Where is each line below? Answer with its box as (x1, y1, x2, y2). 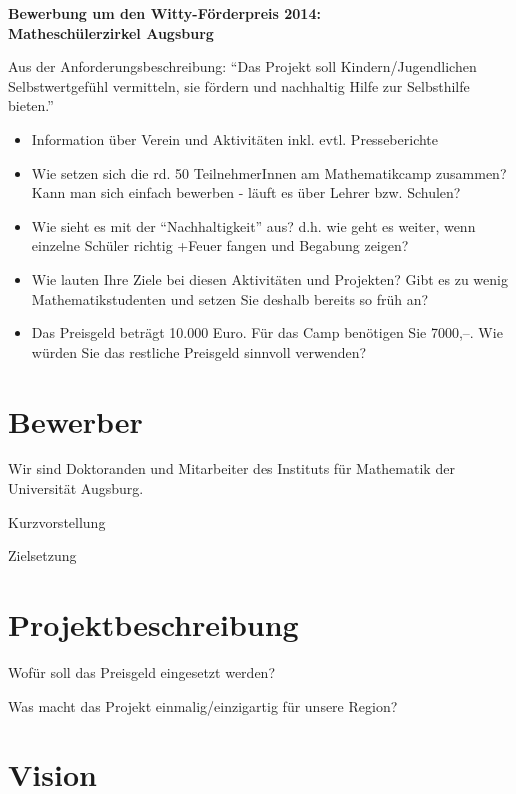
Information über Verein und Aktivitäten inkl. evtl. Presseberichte (31, 128, 439, 149)
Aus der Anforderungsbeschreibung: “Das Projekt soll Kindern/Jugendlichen (8, 56, 477, 77)
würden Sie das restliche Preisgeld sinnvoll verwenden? (31, 341, 367, 362)
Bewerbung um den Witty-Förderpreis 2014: (8, 3, 321, 23)
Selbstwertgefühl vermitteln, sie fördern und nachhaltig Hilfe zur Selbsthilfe (8, 75, 470, 96)
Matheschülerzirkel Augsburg (8, 22, 214, 43)
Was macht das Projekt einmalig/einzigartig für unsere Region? (8, 695, 398, 716)
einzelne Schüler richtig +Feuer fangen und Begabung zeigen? (31, 235, 409, 256)
